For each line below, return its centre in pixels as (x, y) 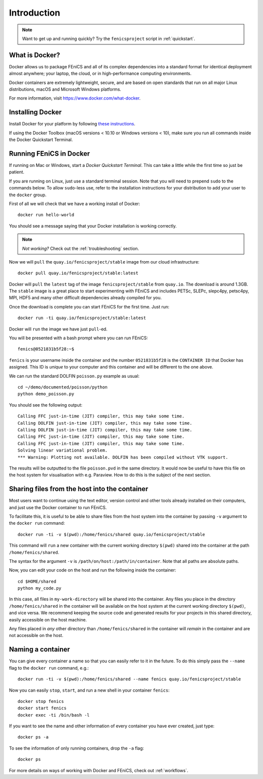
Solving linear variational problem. (63, 451)
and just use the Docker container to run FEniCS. (58, 507)
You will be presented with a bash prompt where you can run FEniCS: (78, 338)
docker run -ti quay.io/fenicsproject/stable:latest (82, 318)
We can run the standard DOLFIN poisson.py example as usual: (74, 376)
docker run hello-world (46, 215)
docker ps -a (33, 737)
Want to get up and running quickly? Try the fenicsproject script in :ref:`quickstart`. (109, 39)
